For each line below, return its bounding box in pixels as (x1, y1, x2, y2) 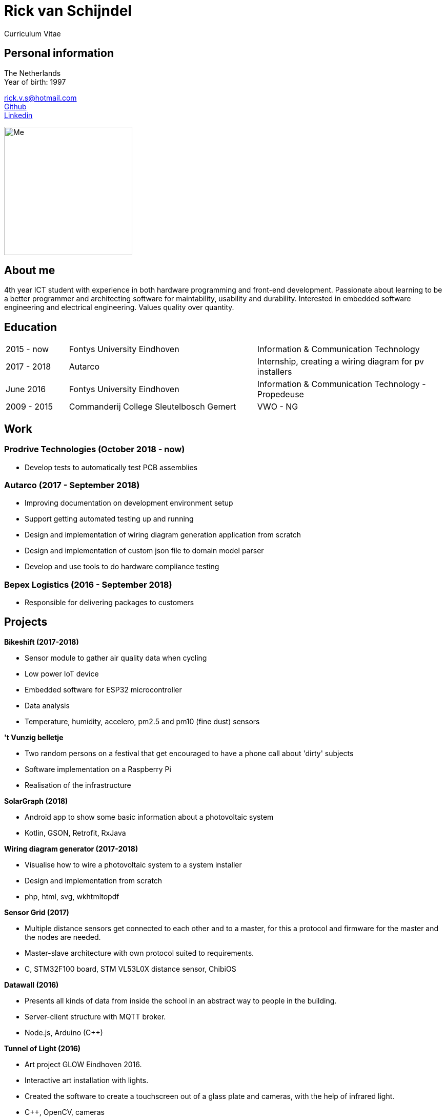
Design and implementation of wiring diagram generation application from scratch (25, 530, 301, 539)
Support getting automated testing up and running (25, 514, 194, 524)
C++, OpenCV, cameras (25, 1107, 105, 1116)
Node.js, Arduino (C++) (25, 1028, 103, 1037)
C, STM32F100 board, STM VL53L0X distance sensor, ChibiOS (25, 964, 236, 973)
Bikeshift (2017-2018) (4, 637, 79, 646)
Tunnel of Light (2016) (4, 1044, 81, 1053)
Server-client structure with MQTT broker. (25, 1012, 166, 1021)
